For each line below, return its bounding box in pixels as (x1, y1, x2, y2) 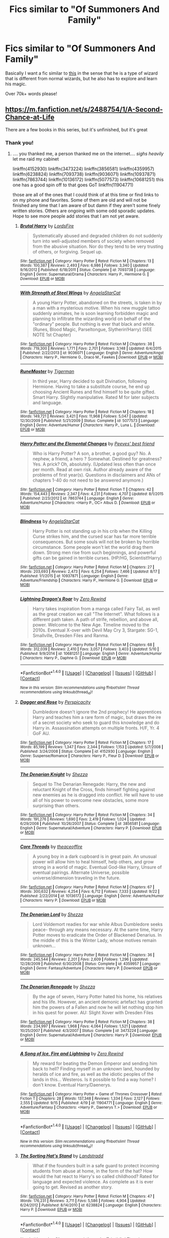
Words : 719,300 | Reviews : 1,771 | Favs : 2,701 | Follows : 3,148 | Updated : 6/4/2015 (20, 346, 162, 351)
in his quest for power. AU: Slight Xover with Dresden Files (32, 1010, 153, 1016)
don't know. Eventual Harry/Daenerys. (32, 1082, 112, 1088)
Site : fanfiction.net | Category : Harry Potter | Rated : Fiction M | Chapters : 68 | (20, 642, 155, 647)
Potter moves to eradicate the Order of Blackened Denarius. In (32, 932, 162, 938)
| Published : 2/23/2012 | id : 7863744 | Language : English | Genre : (20, 496, 134, 501)
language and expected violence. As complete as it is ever (32, 1179, 153, 1185)
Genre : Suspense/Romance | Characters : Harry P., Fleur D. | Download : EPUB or (20, 753, 159, 758)
